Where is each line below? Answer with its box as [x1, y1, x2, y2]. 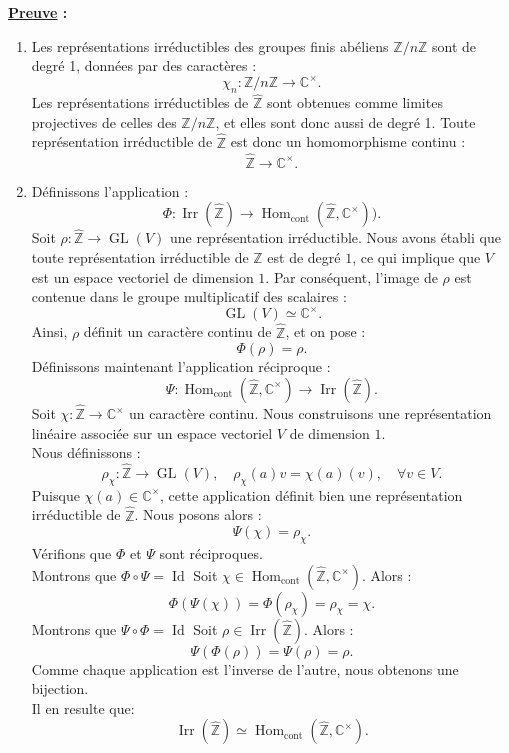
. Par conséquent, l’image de [265, 266, 438, 287]
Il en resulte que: [31, 697, 135, 718]
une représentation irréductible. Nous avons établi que [169, 227, 501, 248]
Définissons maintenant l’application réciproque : [31, 356, 331, 377]
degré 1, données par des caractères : [31, 55, 257, 76]
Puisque [31, 484, 80, 505]
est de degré [267, 247, 341, 268]
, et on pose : [285, 321, 366, 342]
